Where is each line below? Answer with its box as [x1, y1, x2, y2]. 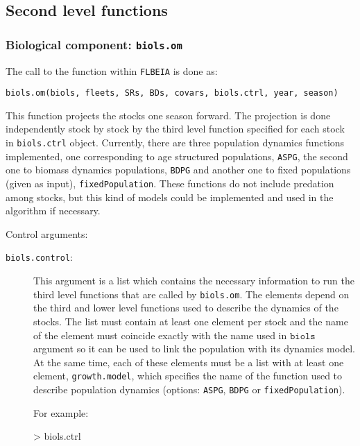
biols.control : [6, 250, 73, 264]
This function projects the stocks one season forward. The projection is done [6, 108, 331, 122]
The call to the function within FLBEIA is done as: [6, 63, 218, 78]
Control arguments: [6, 226, 88, 241]
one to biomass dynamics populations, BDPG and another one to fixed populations [6, 162, 351, 177]
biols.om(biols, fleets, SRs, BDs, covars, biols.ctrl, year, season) [6, 88, 338, 98]
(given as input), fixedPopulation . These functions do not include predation [6, 176, 334, 191]
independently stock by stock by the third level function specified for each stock [6, 121, 345, 136]
